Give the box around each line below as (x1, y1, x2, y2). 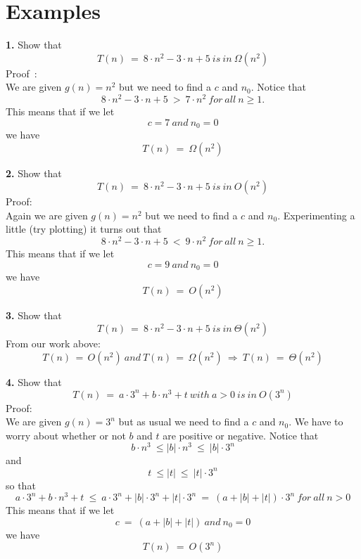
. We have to (289, 414, 343, 429)
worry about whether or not (6, 428, 126, 442)
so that (6, 477, 36, 492)
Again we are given (6, 207, 88, 222)
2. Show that (6, 165, 62, 180)
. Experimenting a (277, 207, 355, 222)
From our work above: (6, 336, 101, 351)
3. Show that (6, 307, 62, 322)
